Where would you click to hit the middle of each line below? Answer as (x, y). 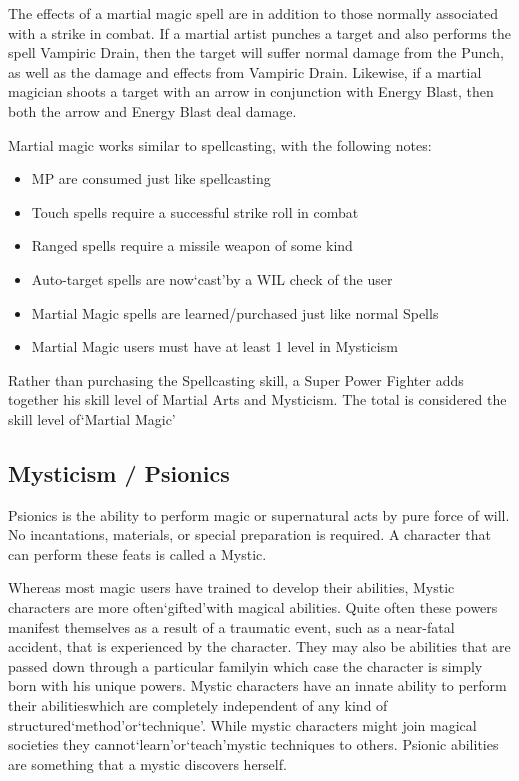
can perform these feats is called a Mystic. (137, 553)
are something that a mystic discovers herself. (147, 763)
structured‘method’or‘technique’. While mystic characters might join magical (242, 724)
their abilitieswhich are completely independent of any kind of (198, 705)
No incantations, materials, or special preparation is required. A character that (249, 534)
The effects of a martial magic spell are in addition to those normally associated (253, 13)
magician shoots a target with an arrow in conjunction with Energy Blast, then (251, 91)
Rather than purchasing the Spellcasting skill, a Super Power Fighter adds (236, 379)
